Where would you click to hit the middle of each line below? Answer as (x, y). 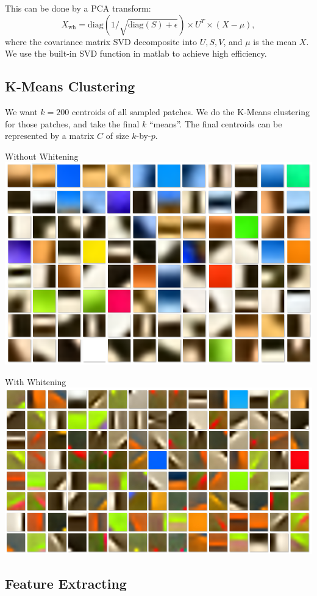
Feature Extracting (66, 583)
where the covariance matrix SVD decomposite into (101, 41)
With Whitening (36, 381)
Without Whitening (42, 156)
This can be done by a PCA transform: (78, 8)
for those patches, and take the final (72, 123)
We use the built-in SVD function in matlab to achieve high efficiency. (136, 53)
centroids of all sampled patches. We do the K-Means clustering (191, 111)
